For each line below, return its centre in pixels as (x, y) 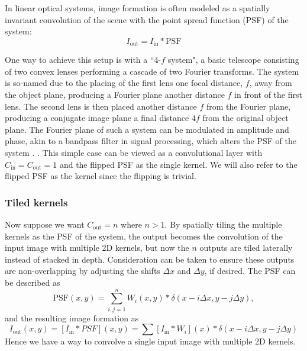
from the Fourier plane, (248, 106)
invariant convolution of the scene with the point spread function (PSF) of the (147, 19)
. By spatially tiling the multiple (223, 224)
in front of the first (268, 95)
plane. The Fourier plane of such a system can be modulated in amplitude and (147, 129)
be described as (33, 282)
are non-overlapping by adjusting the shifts (83, 271)
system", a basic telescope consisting (233, 60)
